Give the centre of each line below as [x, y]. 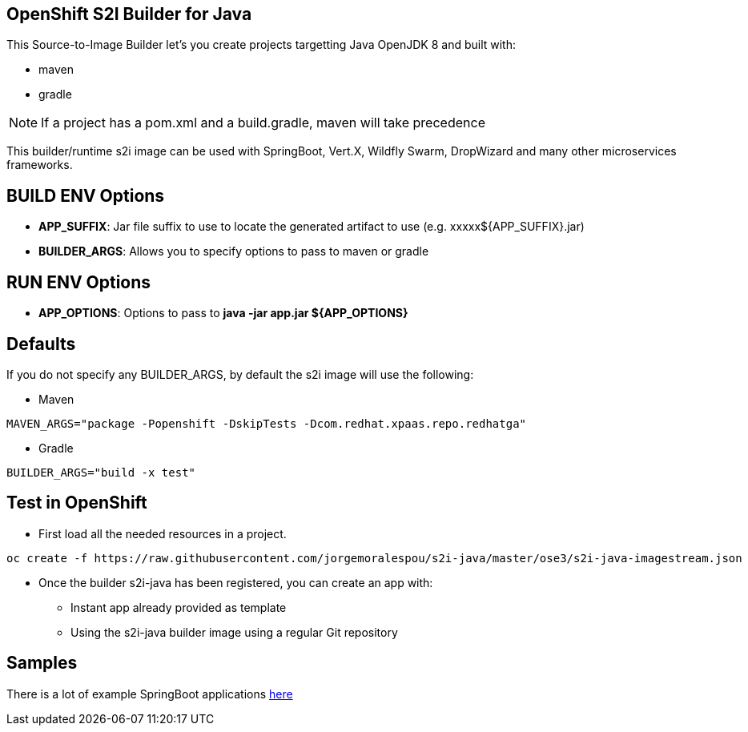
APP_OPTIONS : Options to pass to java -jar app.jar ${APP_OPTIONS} [223, 313]
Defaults [41, 344]
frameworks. [40, 165]
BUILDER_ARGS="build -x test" [101, 472]
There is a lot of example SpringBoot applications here [150, 694]
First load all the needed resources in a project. [163, 533]
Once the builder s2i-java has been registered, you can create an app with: [236, 582]
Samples [42, 663]
